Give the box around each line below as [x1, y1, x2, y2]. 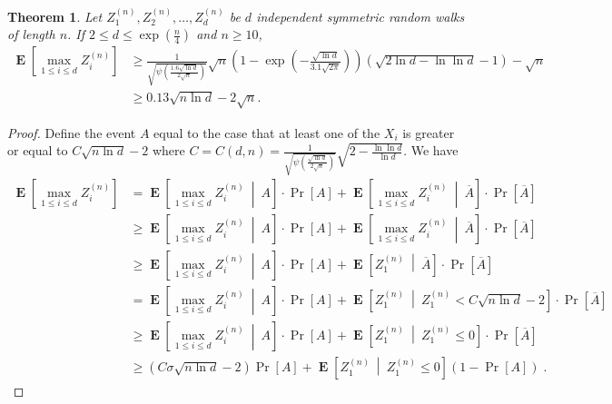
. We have [403, 141, 459, 160]
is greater [402, 123, 455, 142]
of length [7, 25, 55, 44]
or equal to [7, 141, 68, 160]
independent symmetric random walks [256, 6, 465, 25]
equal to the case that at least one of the [153, 123, 380, 142]
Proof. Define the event [7, 123, 136, 142]
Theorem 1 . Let [7, 6, 103, 25]
